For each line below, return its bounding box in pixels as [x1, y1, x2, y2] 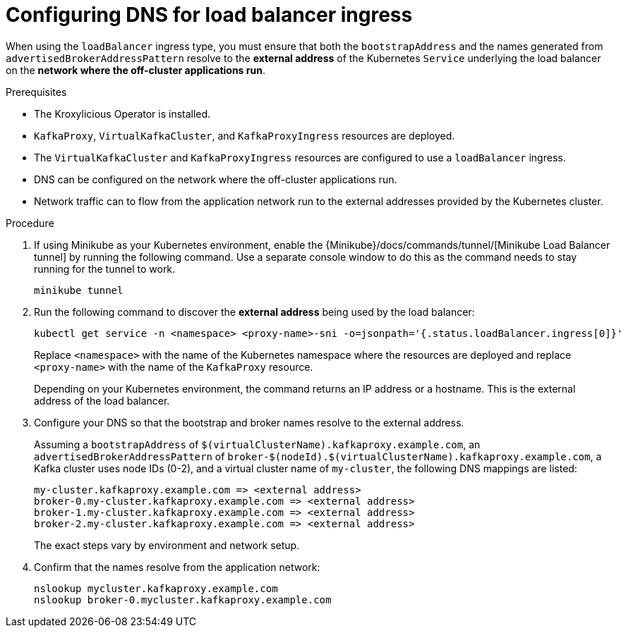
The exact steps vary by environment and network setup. [34, 539, 300, 551]
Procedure [6, 216, 54, 229]
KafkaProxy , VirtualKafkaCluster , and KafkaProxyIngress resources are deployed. [34, 129, 455, 142]
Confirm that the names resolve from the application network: [34, 560, 320, 573]
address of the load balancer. [34, 394, 170, 407]
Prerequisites [6, 85, 67, 98]
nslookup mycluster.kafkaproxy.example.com [34, 582, 278, 594]
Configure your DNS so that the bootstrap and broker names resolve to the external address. [34, 416, 464, 429]
